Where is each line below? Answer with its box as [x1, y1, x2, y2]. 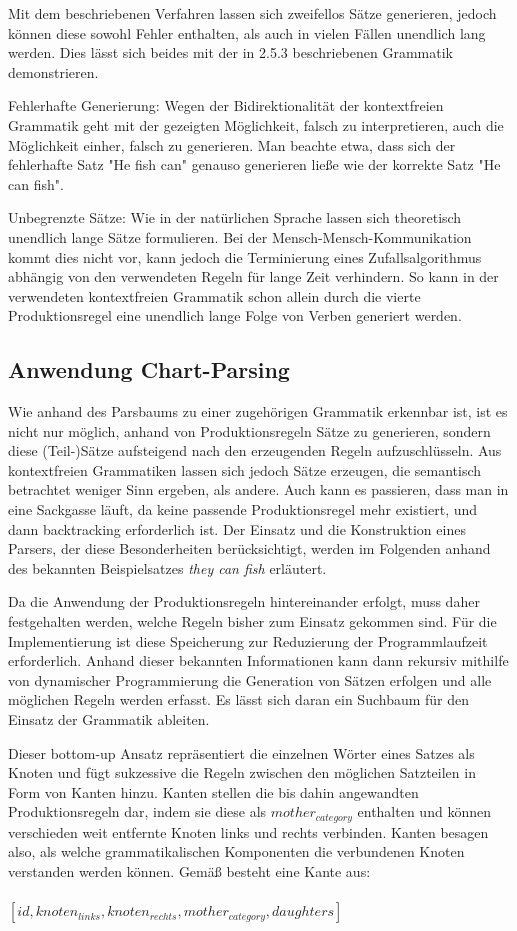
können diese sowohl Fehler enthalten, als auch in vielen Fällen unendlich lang [8, 22, 486, 43]
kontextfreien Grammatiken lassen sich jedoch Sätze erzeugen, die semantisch [8, 459, 482, 480]
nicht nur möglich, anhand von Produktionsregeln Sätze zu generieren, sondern [8, 420, 491, 441]
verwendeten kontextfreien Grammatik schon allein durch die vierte [8, 285, 421, 306]
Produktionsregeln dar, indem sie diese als [8, 801, 267, 822]
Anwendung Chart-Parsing [8, 354, 290, 385]
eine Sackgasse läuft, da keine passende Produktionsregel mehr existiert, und [8, 499, 478, 520]
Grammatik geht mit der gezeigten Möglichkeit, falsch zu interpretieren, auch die [8, 114, 504, 135]
